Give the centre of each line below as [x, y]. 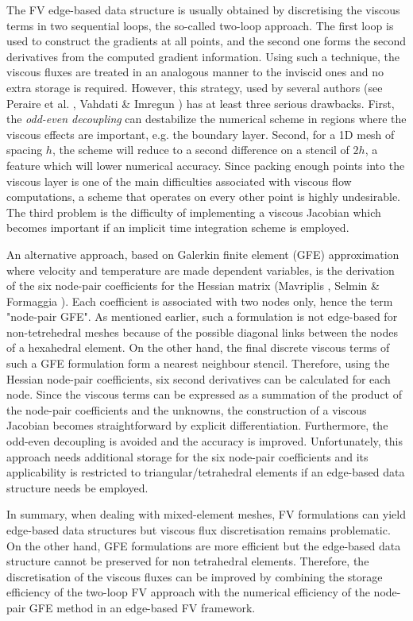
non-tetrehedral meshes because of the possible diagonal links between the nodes [202, 332]
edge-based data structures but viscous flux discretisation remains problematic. [199, 530]
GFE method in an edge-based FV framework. [142, 607]
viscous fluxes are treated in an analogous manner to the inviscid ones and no [195, 72]
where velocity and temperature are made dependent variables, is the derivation [201, 270]
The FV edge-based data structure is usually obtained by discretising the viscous [203, 10]
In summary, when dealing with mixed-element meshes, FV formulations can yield [206, 514]
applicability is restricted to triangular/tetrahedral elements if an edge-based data [206, 472]
